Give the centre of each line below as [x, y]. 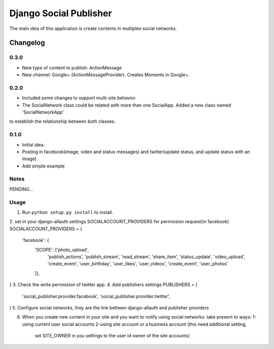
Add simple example [43, 166]
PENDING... [21, 189]
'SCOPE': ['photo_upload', [62, 250]
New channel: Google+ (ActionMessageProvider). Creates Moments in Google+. [106, 75]
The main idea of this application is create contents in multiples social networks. [93, 28]
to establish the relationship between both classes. [63, 121]
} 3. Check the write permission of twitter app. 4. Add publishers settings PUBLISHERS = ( [103, 285]
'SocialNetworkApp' [43, 112]
